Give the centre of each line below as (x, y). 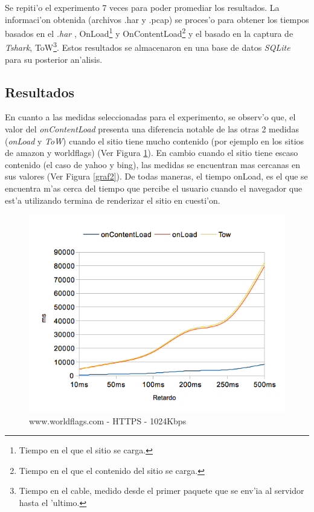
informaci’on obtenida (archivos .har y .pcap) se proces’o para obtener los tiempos (157, 19)
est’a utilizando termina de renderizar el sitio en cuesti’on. (113, 200)
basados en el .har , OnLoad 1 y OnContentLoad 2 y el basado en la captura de (149, 32)
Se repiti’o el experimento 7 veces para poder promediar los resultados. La (142, 7)
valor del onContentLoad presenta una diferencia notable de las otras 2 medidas (152, 129)
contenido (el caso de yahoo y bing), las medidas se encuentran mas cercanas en (152, 164)
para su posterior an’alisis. (54, 59)
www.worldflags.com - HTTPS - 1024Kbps (108, 420)
